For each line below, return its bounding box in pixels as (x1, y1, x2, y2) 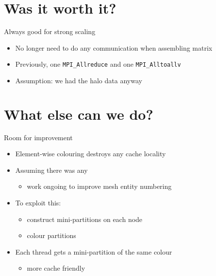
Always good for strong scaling (4, 26, 96, 37)
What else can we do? (4, 104, 153, 124)
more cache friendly (27, 263, 85, 273)
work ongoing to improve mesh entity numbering (27, 181, 172, 191)
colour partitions (27, 230, 76, 240)
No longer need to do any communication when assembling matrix (15, 42, 213, 53)
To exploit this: (15, 198, 61, 208)
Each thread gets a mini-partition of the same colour (15, 246, 172, 257)
